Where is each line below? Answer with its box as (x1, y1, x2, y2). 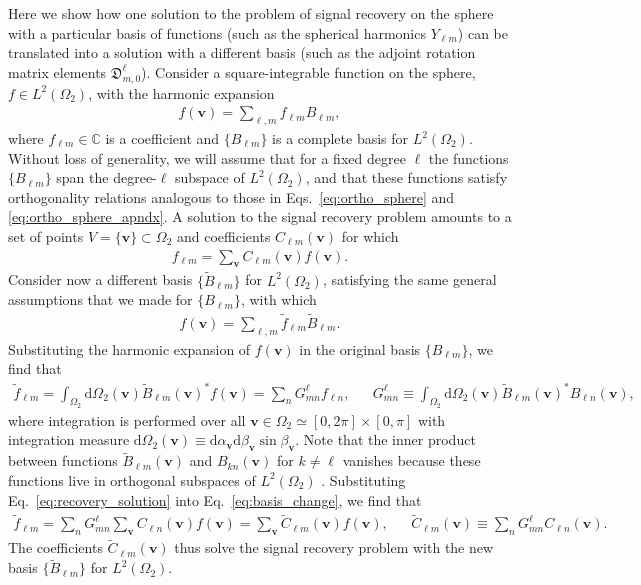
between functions (8, 450, 118, 471)
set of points (8, 225, 84, 246)
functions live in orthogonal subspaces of (8, 469, 256, 490)
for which (341, 225, 399, 246)
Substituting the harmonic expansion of (8, 338, 251, 359)
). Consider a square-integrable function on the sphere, (141, 61, 476, 82)
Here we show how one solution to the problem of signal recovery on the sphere (8, 3, 494, 23)
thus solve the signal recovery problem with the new (174, 537, 494, 558)
